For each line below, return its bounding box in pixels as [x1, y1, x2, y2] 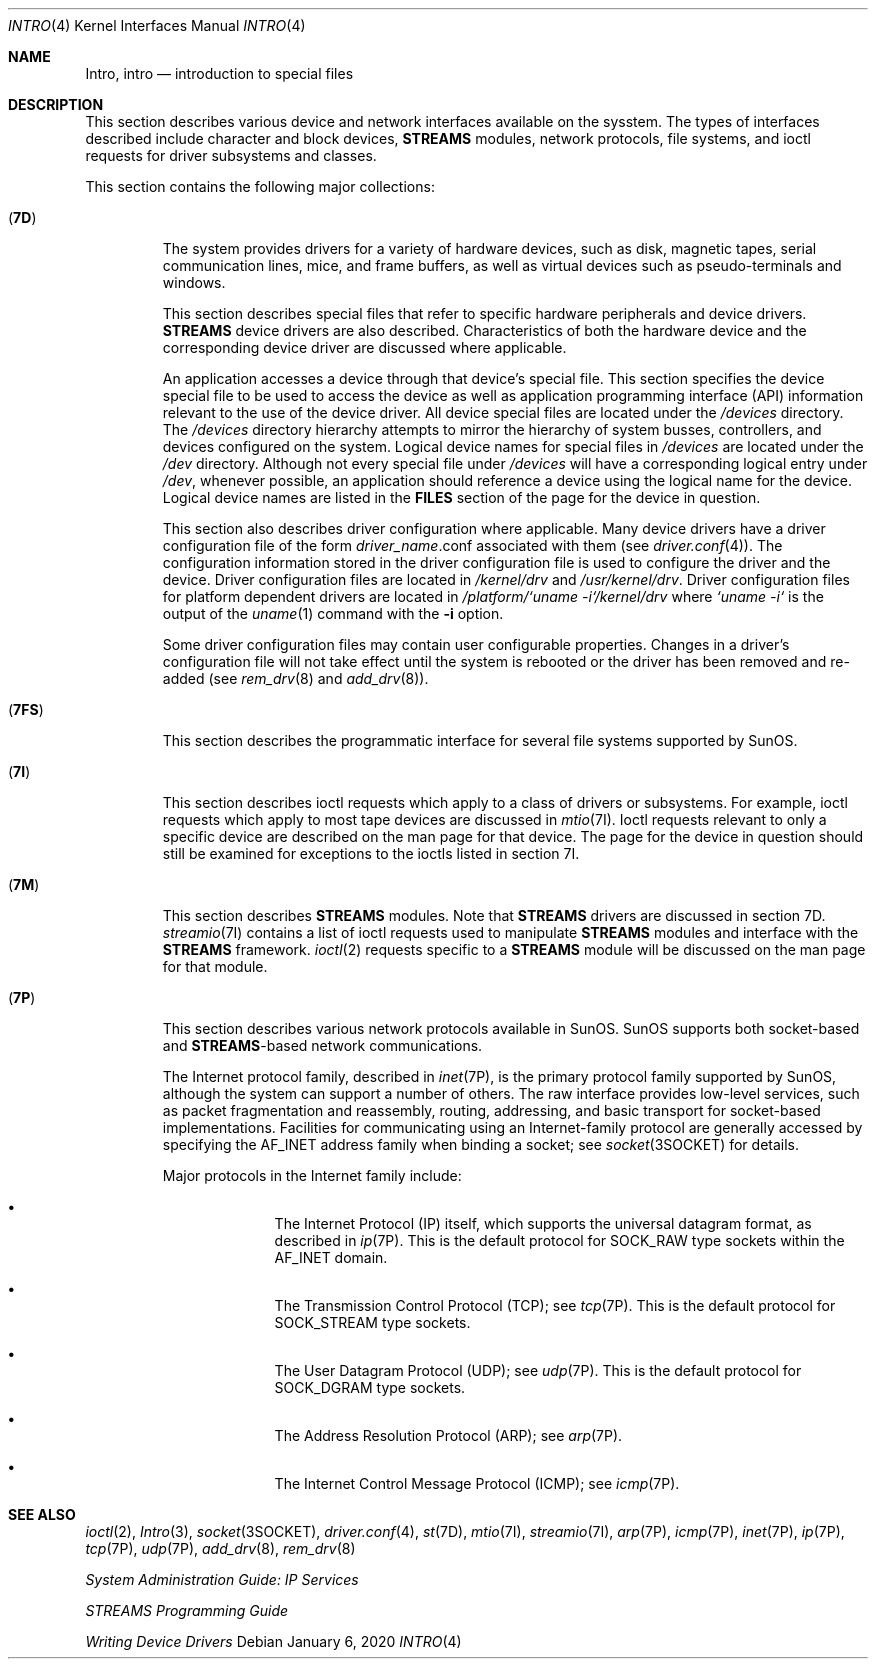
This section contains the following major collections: [85, 178, 435, 195]
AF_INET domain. [274, 1249, 388, 1266]
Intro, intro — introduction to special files [85, 65, 354, 82]
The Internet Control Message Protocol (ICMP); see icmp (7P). [274, 1475, 680, 1492]
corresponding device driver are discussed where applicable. [162, 339, 567, 356]
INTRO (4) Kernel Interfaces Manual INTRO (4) [8, 17, 306, 34]
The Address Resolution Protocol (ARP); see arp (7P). [274, 1427, 623, 1444]
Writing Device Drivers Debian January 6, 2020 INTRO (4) [85, 1633, 462, 1650]
